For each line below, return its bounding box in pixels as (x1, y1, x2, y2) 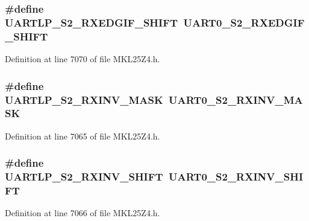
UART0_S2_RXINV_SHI (169, 169, 304, 184)
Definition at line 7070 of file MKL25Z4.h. (5, 53, 160, 65)
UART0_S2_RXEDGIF (183, 14, 305, 30)
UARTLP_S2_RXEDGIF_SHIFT (5, 14, 178, 30)
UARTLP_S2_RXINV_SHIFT (5, 169, 163, 184)
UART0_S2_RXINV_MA (169, 92, 303, 107)
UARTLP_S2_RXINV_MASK (5, 92, 163, 107)
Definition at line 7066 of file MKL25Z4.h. (5, 207, 160, 219)
